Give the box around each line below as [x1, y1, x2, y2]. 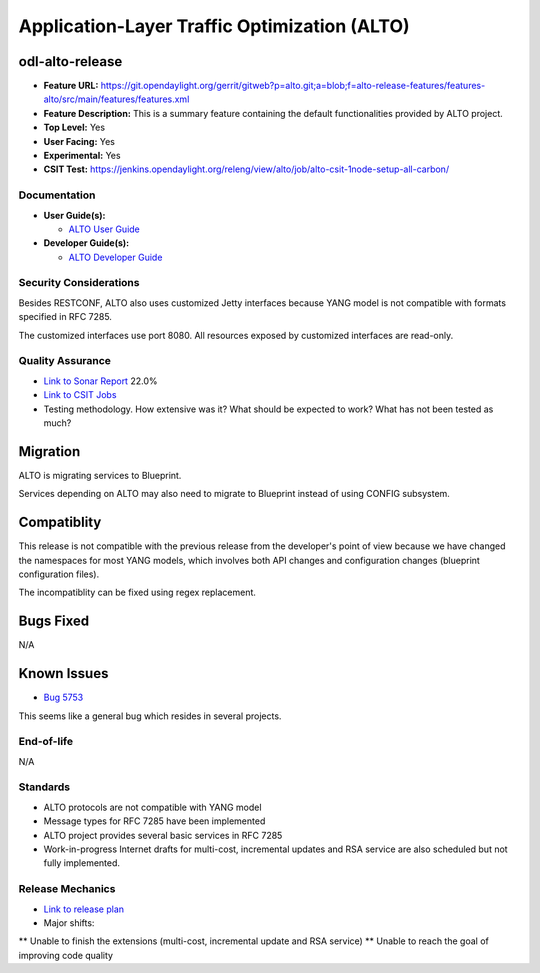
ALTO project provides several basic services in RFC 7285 [43, 829, 283, 841]
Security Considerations [18, 276, 140, 290]
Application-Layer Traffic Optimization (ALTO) [18, 15, 410, 37]
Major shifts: [43, 916, 95, 929]
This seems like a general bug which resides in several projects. [18, 710, 282, 722]
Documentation [18, 188, 96, 202]
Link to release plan [43, 903, 125, 915]
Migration [18, 443, 81, 460]
